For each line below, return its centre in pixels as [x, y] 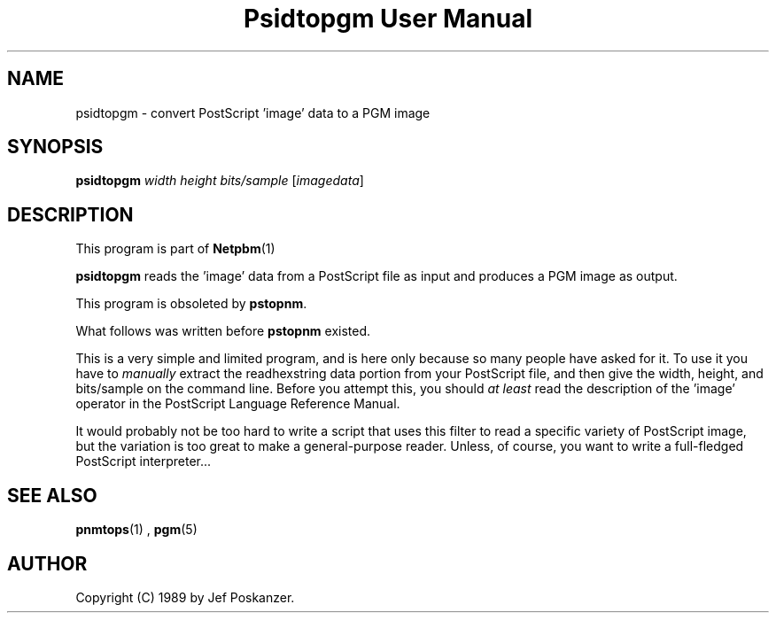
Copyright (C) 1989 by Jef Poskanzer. [185, 597]
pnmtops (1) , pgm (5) [136, 530]
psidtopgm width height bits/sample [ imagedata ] [220, 181]
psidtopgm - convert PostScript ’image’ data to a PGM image [253, 112]
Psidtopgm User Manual [388, 19]
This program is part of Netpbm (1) [175, 249]
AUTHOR [47, 563]
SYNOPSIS [55, 147]
